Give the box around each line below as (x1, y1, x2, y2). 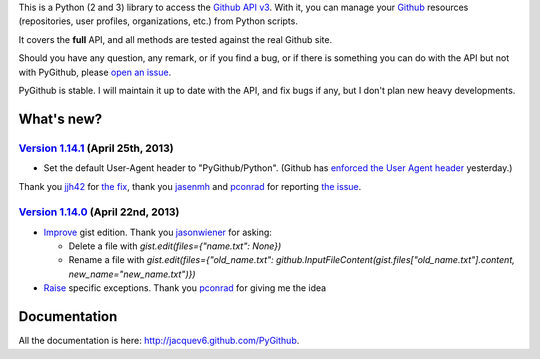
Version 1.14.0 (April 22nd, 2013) (18, 205, 180, 219)
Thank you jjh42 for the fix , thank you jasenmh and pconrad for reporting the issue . (18, 180, 362, 192)
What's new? (18, 110, 103, 127)
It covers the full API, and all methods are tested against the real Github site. (18, 33, 333, 45)
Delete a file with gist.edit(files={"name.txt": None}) (68, 240, 282, 252)
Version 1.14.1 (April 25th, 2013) (18, 141, 174, 155)
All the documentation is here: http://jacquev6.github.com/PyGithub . (18, 335, 300, 347)
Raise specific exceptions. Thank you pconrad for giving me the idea (43, 282, 327, 294)
